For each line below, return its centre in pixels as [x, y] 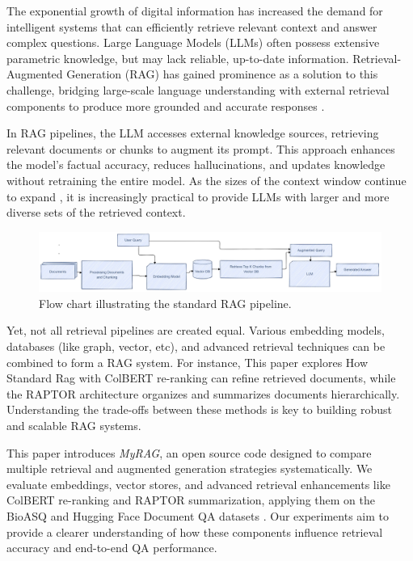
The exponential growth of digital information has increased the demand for [195, 11]
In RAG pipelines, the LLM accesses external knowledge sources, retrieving [193, 133]
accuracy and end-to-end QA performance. [112, 548]
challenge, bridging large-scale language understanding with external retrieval [198, 89]
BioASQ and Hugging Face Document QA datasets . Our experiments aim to [198, 515]
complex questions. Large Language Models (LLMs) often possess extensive [193, 42]
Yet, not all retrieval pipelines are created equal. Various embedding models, [196, 330]
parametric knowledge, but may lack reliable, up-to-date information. [178, 58]
